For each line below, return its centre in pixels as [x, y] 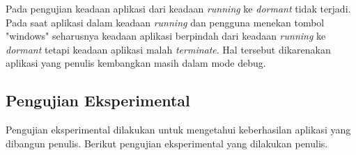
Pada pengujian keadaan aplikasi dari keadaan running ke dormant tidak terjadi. [178, 8]
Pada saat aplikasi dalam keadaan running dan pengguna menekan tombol [165, 22]
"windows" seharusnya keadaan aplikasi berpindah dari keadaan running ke [166, 36]
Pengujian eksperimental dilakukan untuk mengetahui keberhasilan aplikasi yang [178, 130]
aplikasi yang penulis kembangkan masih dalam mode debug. [136, 63]
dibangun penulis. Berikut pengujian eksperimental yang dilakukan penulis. [167, 143]
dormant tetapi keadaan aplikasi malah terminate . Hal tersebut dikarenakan [168, 49]
